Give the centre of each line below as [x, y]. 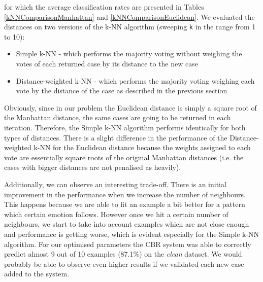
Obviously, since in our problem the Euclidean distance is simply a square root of [130, 107]
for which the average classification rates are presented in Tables [104, 7]
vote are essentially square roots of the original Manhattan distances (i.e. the [124, 157]
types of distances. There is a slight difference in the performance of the [116, 137]
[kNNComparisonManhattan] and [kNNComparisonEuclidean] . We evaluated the [129, 16]
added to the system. [37, 274]
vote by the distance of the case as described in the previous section [122, 91]
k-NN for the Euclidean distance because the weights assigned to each [142, 147]
